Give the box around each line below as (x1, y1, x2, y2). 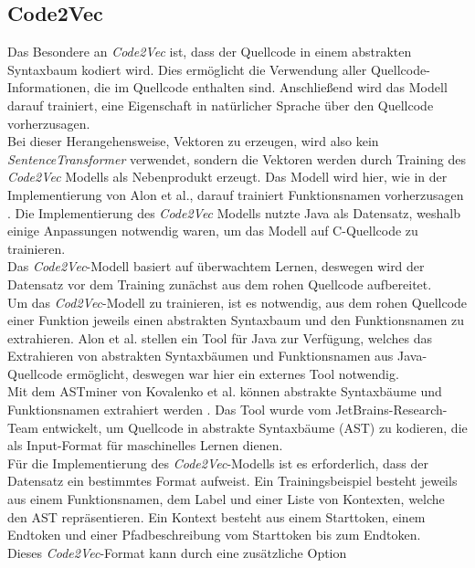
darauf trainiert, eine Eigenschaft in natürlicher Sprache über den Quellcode (7, 95, 434, 114)
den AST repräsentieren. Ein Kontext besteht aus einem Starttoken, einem (7, 507, 426, 526)
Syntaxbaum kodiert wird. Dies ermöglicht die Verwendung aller (7, 59, 367, 79)
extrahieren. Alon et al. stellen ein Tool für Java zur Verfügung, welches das (7, 328, 432, 347)
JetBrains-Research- (335, 400, 448, 419)
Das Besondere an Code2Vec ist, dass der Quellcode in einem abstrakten (7, 42, 412, 61)
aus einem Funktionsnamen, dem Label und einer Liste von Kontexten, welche (7, 489, 445, 509)
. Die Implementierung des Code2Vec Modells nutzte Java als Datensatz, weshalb (7, 203, 461, 222)
